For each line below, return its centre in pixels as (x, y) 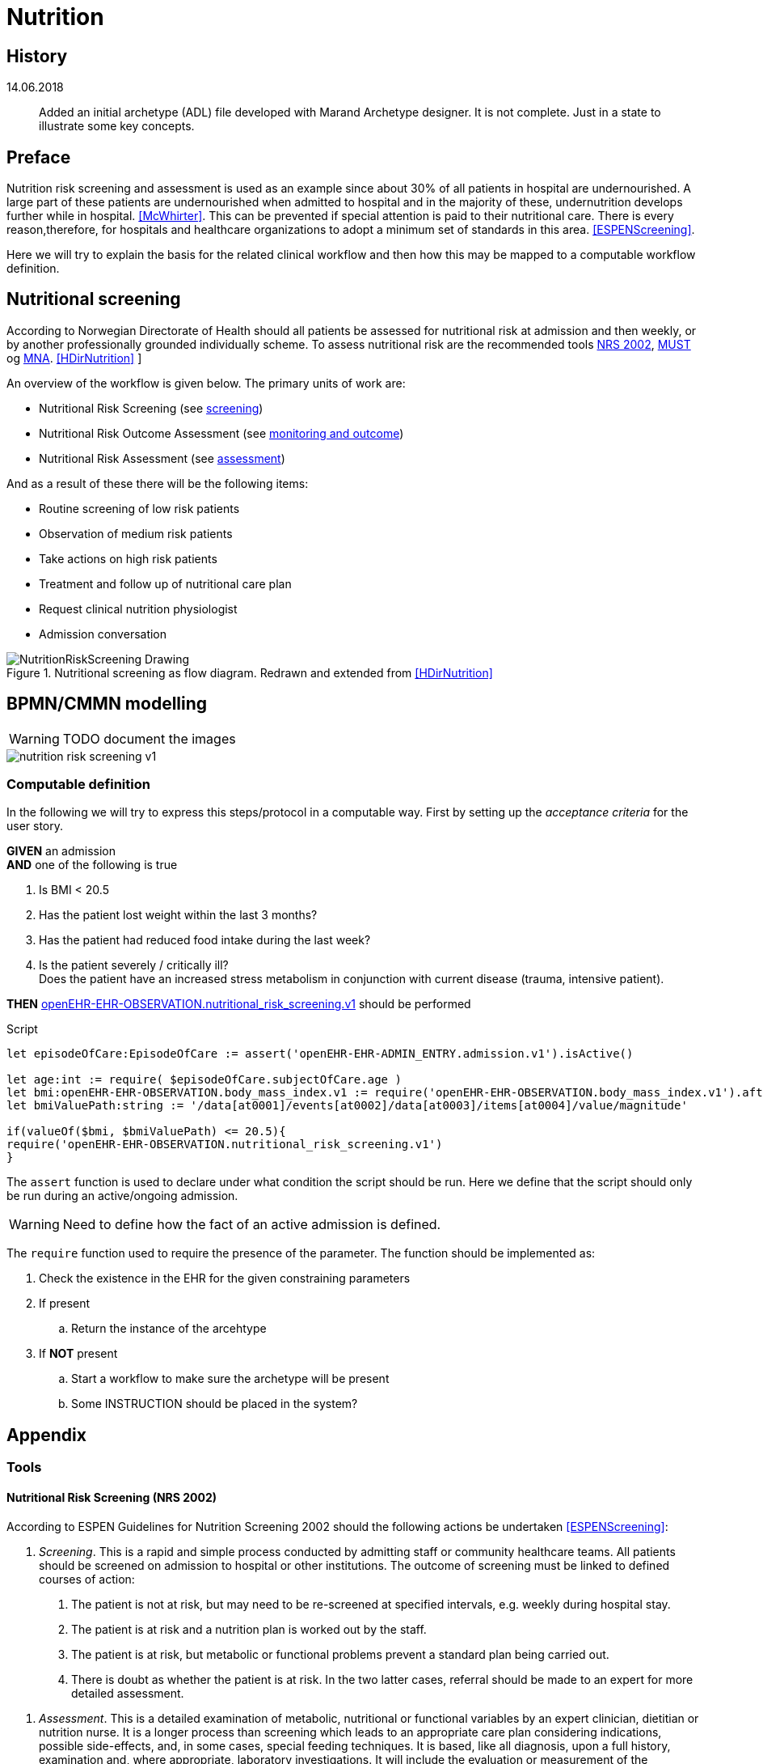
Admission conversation (103, 634)
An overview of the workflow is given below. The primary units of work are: (206, 383)
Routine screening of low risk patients (139, 508)
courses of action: (87, 1579)
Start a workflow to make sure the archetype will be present (230, 1379)
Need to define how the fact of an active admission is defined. (252, 1225)
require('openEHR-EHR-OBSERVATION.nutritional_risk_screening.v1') (225, 1145)
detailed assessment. (128, 1693)
